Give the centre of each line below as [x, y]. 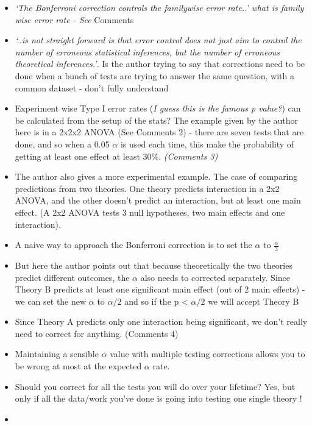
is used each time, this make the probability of [207, 144]
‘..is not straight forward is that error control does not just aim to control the [158, 40]
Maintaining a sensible [57, 354]
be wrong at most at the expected [78, 366]
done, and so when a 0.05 [62, 144]
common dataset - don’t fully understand [92, 87]
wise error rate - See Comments [74, 19]
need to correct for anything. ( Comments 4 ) [97, 333]
